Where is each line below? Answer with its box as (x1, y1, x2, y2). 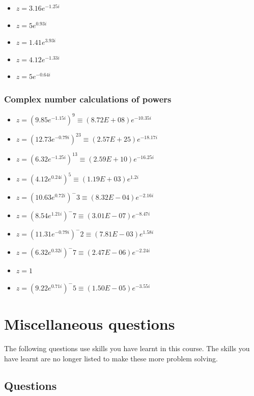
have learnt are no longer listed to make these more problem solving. (4, 353, 218, 363)
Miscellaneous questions (4, 313, 175, 334)
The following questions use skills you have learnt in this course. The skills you (4, 342, 250, 353)
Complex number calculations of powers (4, 92, 172, 105)
